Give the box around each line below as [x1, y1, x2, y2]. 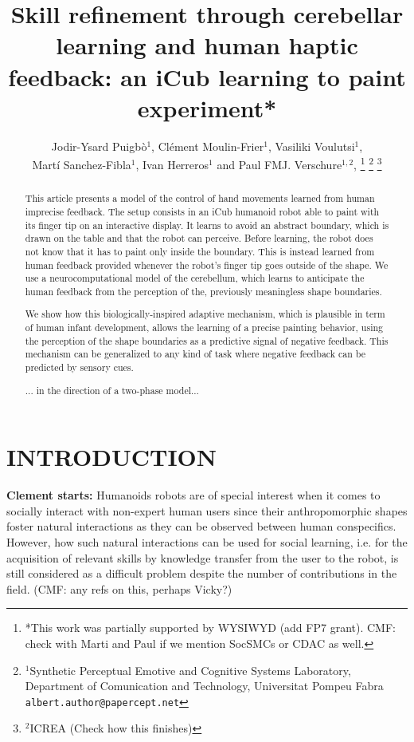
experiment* [137, 91, 277, 124]
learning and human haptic [56, 29, 358, 61]
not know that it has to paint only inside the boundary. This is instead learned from [25, 244, 375, 258]
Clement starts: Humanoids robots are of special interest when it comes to [6, 487, 381, 503]
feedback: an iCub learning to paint [8, 60, 406, 93]
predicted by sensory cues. [25, 361, 134, 374]
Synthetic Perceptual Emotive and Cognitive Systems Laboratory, [29, 661, 351, 678]
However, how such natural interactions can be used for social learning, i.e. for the [6, 534, 408, 551]
